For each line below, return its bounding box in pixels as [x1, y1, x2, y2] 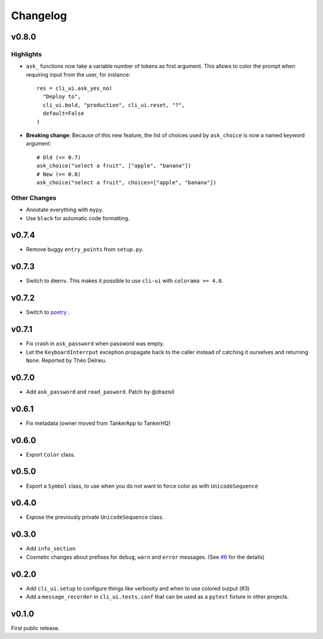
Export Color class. [26, 451, 76, 458]
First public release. [11, 624, 60, 631]
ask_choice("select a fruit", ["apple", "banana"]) [36, 162, 191, 169]
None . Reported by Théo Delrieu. [26, 357, 107, 364]
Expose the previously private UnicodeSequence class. [26, 513, 164, 521]
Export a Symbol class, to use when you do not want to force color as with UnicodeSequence [26, 482, 258, 489]
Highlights [11, 50, 42, 58]
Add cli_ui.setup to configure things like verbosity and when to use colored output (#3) [26, 585, 250, 592]
